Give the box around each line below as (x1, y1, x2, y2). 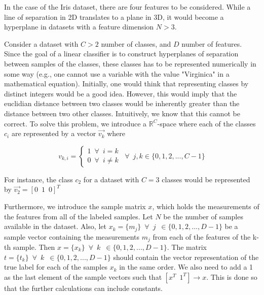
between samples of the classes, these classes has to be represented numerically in (4, 58, 256, 69)
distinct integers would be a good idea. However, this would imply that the (4, 88, 237, 99)
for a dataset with (83, 174, 139, 184)
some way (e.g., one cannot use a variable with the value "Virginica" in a (4, 68, 230, 79)
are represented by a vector (11, 128, 96, 139)
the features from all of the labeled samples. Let (4, 211, 153, 221)
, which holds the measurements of (152, 201, 259, 211)
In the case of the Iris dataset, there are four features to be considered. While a (4, 2, 251, 12)
